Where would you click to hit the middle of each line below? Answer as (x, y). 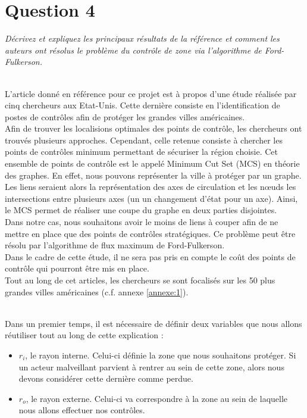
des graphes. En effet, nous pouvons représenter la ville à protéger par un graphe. (153, 175)
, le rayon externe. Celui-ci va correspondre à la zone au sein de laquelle (157, 398)
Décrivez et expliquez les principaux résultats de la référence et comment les (142, 38)
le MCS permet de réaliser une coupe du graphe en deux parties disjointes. (141, 210)
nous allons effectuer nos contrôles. (82, 410)
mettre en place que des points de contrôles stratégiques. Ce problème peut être (150, 233)
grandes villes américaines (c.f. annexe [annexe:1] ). (97, 291)
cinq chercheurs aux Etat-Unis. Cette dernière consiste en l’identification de (142, 105)
